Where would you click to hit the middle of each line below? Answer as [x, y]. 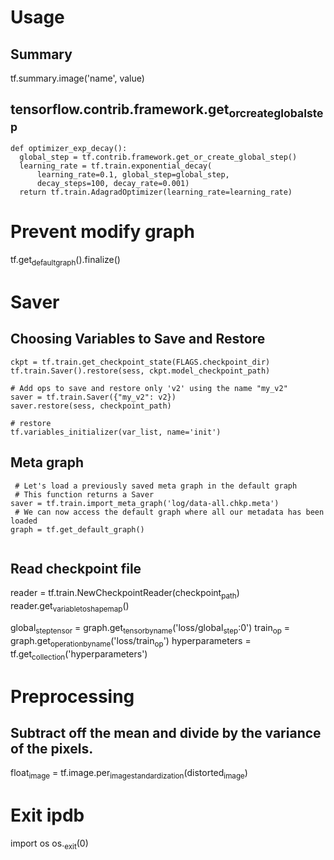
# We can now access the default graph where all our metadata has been [169, 512]
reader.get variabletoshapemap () [70, 607]
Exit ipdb [47, 815]
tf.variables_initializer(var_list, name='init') [116, 432]
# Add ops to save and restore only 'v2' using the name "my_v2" [149, 388]
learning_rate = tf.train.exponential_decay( [116, 166]
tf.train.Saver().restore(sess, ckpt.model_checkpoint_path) [140, 371]
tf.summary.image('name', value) [77, 78]
